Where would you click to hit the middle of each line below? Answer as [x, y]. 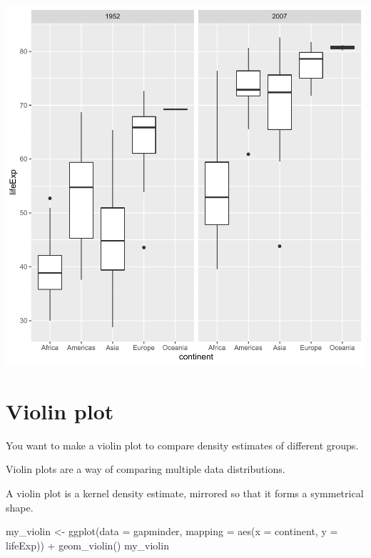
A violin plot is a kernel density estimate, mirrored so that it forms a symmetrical [185, 493]
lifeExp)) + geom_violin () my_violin [87, 545]
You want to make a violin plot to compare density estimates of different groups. [182, 445]
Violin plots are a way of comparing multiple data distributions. [146, 469]
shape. [20, 507]
